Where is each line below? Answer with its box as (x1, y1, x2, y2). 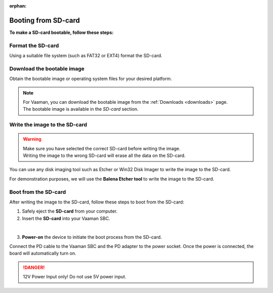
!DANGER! (23, 264, 45, 270)
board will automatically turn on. (9, 250, 77, 257)
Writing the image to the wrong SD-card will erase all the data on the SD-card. (23, 152, 186, 159)
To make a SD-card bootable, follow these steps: (9, 29, 114, 35)
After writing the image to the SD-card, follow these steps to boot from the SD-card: (9, 199, 185, 205)
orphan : (9, 3, 27, 9)
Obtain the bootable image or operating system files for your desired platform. (9, 76, 172, 82)
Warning (23, 136, 41, 142)
